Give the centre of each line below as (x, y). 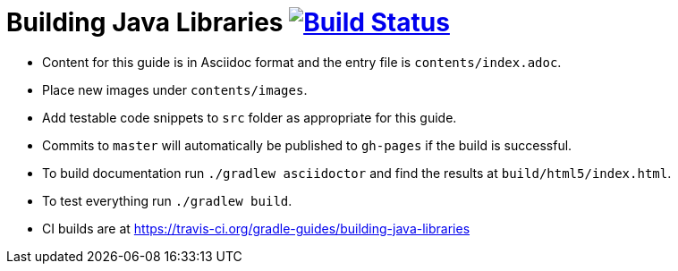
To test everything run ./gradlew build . (167, 200)
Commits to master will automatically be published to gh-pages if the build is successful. (307, 145)
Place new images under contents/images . (175, 89)
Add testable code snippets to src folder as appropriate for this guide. (250, 117)
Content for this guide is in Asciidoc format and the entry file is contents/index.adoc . (302, 62)
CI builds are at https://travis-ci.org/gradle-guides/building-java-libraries (256, 228)
